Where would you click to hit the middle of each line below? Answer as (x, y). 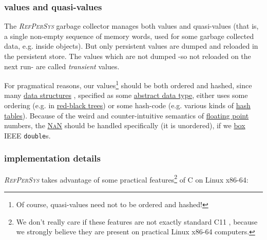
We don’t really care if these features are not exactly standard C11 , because (137, 221)
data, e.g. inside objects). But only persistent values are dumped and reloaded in (131, 46)
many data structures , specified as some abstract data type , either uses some (126, 95)
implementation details (52, 158)
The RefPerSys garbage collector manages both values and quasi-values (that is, (131, 26)
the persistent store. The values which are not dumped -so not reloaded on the (128, 56)
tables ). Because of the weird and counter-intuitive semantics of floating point (127, 115)
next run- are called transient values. (62, 66)
